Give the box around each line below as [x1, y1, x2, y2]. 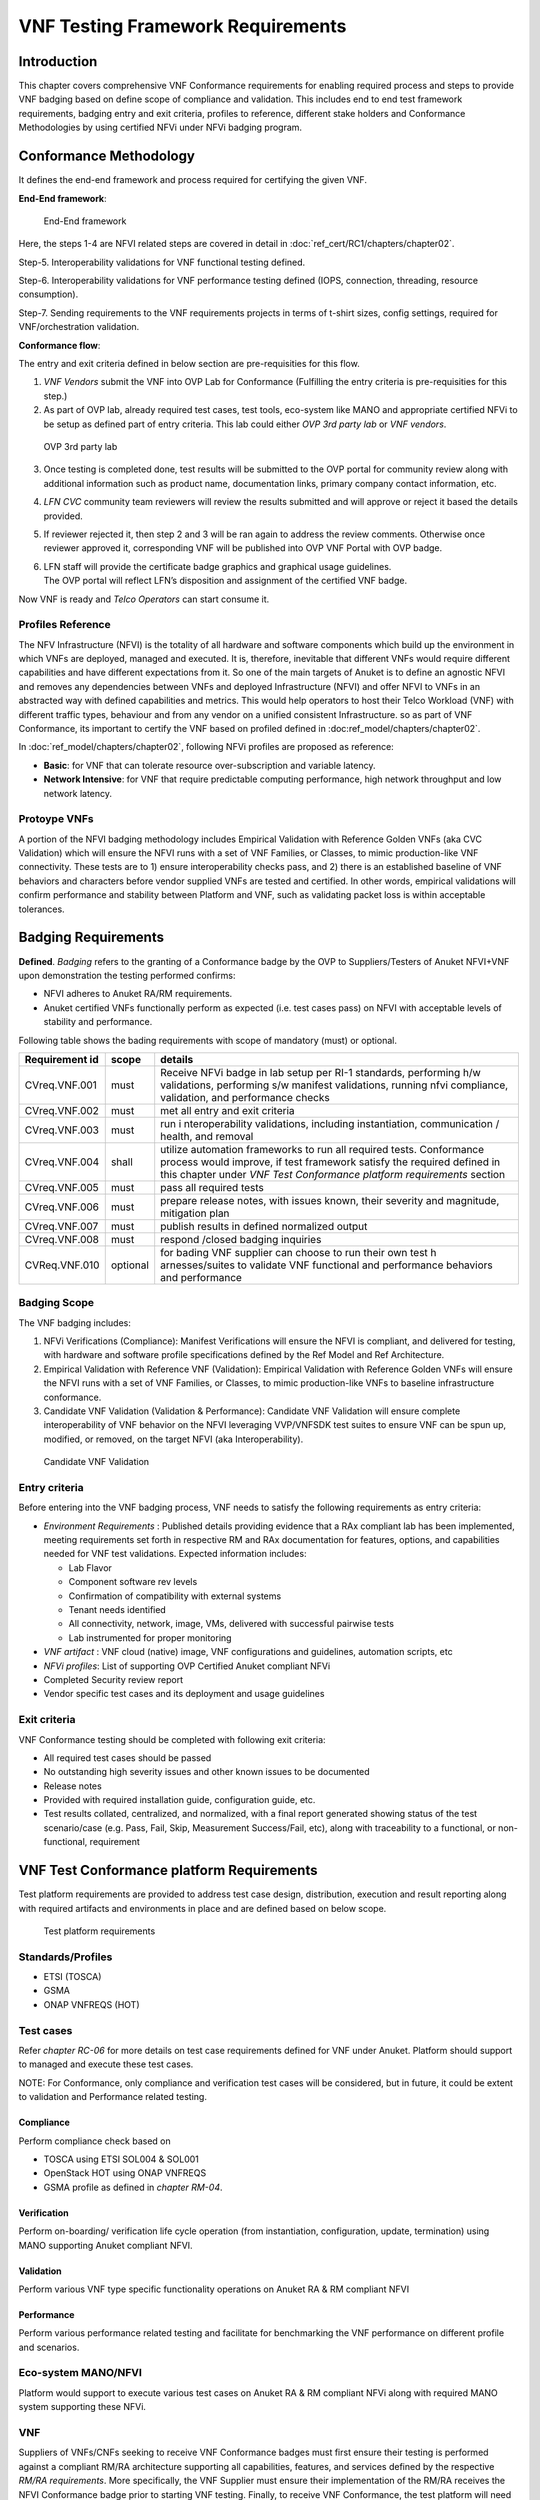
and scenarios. [18, 2341, 80, 2353]
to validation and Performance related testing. [18, 2091, 207, 2103]
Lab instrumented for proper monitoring [68, 1631, 232, 1644]
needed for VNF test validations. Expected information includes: [43, 1548, 307, 1560]
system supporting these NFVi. [18, 2401, 147, 2413]
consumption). [18, 288, 79, 300]
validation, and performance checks [160, 1090, 330, 1104]
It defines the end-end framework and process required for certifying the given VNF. [18, 174, 367, 186]
